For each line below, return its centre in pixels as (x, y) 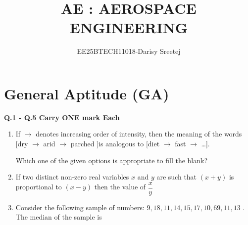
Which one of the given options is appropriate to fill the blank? (112, 160)
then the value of (120, 187)
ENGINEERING (129, 27)
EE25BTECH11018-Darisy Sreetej (129, 51)
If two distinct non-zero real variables (72, 177)
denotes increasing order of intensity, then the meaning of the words (139, 134)
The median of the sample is (59, 217)
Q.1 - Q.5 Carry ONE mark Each (62, 117)
